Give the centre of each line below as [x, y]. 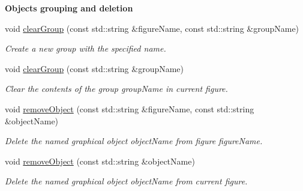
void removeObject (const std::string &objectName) [100, 161]
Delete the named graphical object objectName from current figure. [126, 181]
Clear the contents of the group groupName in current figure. [116, 89]
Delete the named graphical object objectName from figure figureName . [134, 141]
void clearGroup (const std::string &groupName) [94, 68]
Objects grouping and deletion [69, 8]
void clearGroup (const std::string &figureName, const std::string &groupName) [152, 28]
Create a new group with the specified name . [85, 48]
